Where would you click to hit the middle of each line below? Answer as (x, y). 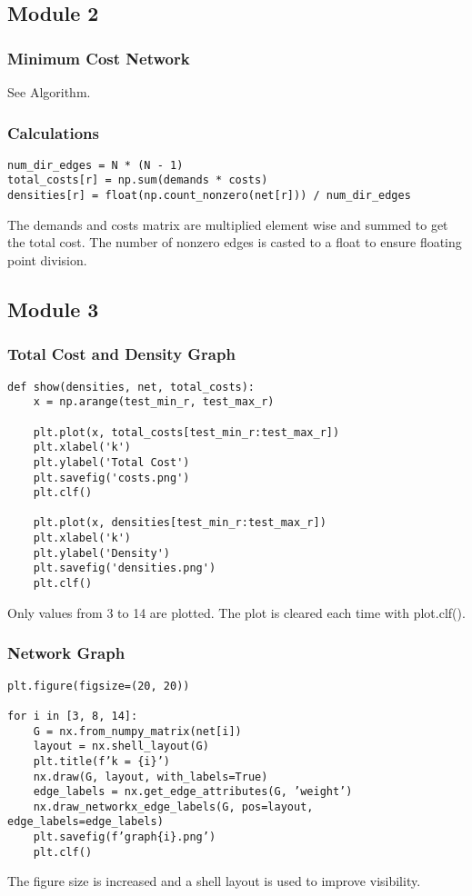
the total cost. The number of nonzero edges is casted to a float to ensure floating (235, 242)
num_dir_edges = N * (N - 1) (95, 165)
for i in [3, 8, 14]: (73, 716)
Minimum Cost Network (99, 58)
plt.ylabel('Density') (101, 553)
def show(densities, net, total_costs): (131, 387)
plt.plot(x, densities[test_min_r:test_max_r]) (180, 523)
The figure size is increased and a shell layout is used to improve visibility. (214, 881)
